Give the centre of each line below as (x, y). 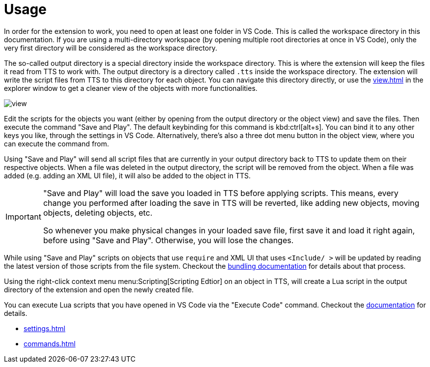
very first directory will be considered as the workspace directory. (111, 48)
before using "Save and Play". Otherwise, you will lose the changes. (168, 240)
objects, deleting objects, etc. (98, 212)
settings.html (44, 328)
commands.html (50, 343)
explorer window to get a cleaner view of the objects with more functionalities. (131, 88)
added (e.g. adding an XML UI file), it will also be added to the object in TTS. (128, 175)
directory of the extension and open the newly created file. (99, 289)
